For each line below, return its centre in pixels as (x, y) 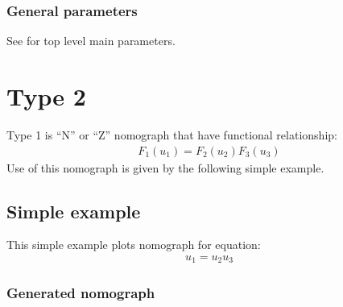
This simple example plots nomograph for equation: (134, 245)
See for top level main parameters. (91, 41)
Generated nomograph (81, 293)
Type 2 (46, 96)
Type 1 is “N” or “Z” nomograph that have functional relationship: (172, 134)
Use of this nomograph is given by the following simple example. (165, 167)
